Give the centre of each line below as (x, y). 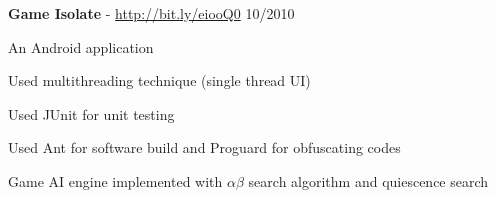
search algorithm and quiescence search (368, 180)
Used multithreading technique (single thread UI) (159, 80)
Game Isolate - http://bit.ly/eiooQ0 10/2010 (151, 13)
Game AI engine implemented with (115, 180)
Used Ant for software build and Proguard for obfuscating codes (204, 147)
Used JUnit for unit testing (91, 113)
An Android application (81, 46)
